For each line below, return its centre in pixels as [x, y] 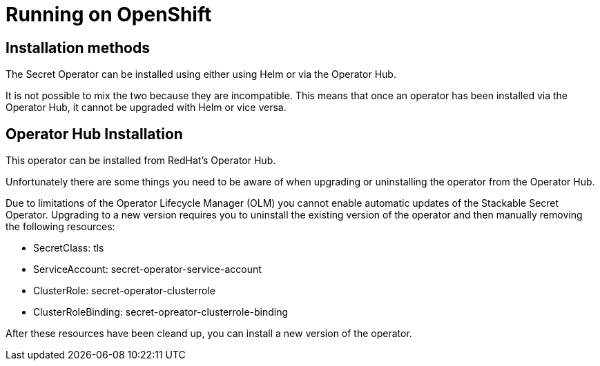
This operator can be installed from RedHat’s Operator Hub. [141, 161]
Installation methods [78, 48]
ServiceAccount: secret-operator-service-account [147, 270]
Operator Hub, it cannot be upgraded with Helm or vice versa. [146, 108]
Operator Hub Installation [94, 134]
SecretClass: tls [69, 248]
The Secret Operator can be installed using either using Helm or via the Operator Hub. [201, 74]
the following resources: [60, 227]
